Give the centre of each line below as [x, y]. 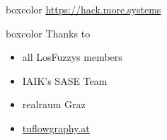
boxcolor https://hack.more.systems [83, 9]
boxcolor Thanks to [48, 33]
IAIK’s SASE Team [65, 80]
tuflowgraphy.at [56, 128]
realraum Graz [54, 104]
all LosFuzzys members [72, 57]
